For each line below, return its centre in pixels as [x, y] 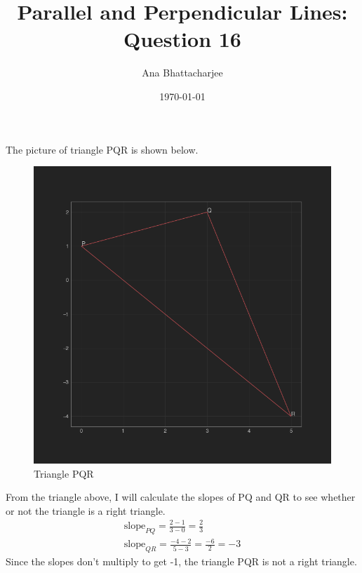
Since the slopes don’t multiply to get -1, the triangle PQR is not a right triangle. [181, 561]
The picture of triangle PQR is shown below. [102, 149]
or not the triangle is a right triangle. [86, 510]
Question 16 [182, 39]
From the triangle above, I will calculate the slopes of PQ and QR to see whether [181, 497]
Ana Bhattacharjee [182, 73]
